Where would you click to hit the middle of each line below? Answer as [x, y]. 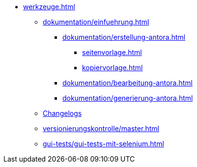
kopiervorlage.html [113, 68]
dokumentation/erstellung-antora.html [124, 37]
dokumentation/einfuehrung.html [96, 22]
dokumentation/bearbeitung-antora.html [127, 83]
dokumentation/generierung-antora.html [128, 98]
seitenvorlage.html [112, 52]
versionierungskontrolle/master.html [101, 128]
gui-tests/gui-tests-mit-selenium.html [103, 144]
